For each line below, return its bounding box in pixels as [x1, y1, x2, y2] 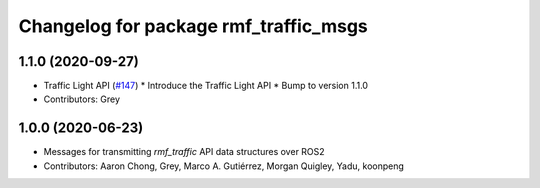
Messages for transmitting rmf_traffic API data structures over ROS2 [43, 146, 325, 158]
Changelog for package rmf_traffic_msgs [18, 15, 369, 37]
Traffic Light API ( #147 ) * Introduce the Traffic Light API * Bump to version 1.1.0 [43, 80, 369, 92]
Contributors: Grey [43, 93, 120, 105]
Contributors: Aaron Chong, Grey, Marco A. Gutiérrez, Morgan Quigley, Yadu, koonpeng [43, 160, 405, 172]
